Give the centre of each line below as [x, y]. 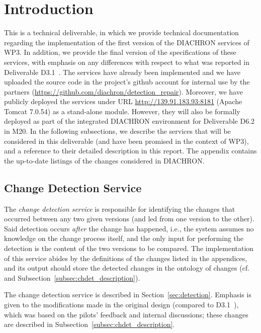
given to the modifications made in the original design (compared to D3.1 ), [121, 304]
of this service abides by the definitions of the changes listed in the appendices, [126, 258]
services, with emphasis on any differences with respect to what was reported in [127, 62]
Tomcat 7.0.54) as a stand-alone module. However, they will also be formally [122, 111]
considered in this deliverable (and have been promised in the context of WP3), [126, 141]
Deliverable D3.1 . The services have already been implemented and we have [122, 72]
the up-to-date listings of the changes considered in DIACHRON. [104, 160]
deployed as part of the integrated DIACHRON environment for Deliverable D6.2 [129, 121]
